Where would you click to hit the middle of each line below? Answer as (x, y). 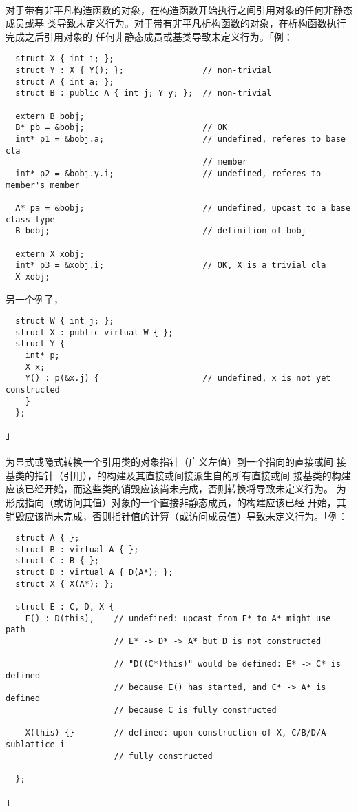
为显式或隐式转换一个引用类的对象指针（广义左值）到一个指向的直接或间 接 (176, 462)
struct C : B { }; (57, 561)
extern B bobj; (50, 116)
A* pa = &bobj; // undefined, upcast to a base (183, 208)
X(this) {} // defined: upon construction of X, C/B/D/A (176, 733)
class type (30, 219)
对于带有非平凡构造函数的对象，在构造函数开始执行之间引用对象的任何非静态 (179, 9)
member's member (43, 185)
